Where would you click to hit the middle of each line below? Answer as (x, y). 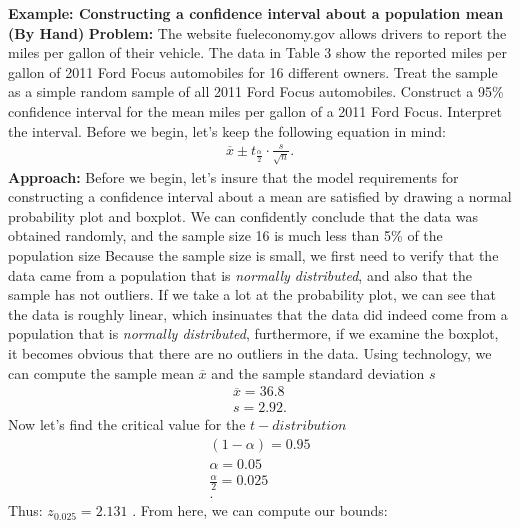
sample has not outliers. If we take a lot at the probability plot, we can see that (252, 294)
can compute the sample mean (101, 372)
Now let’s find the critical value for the (127, 424)
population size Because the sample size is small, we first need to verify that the (253, 255)
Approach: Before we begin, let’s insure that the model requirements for (233, 176)
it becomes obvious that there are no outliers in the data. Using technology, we (250, 353)
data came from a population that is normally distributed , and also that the (240, 274)
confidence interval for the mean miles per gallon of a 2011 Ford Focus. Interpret (255, 110)
